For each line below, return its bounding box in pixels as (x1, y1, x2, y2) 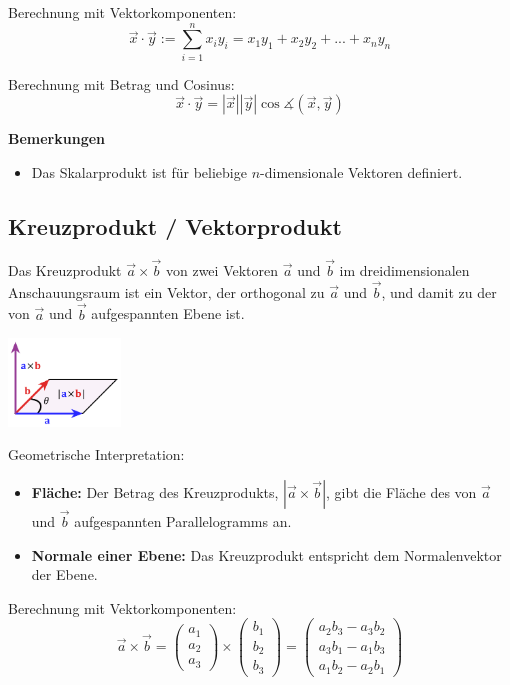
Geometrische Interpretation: (8, 444, 185, 465)
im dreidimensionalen (339, 259, 470, 280)
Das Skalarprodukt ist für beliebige (31, 161, 247, 182)
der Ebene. (31, 564, 98, 585)
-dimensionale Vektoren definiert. (260, 161, 463, 182)
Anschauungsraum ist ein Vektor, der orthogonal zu (8, 281, 325, 302)
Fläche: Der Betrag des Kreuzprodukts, (31, 481, 279, 502)
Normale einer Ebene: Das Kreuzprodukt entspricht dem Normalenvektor (31, 544, 502, 565)
